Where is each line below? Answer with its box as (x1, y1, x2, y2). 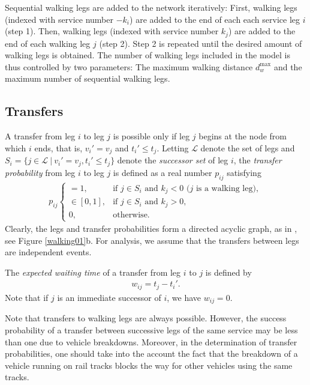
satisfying (227, 166, 261, 178)
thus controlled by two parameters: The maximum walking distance (5, 60, 253, 73)
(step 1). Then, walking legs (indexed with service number (5, 25, 219, 37)
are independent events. (5, 246, 92, 258)
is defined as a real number (113, 166, 212, 178)
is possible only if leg (113, 130, 190, 142)
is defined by (205, 265, 252, 278)
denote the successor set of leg (117, 154, 228, 166)
